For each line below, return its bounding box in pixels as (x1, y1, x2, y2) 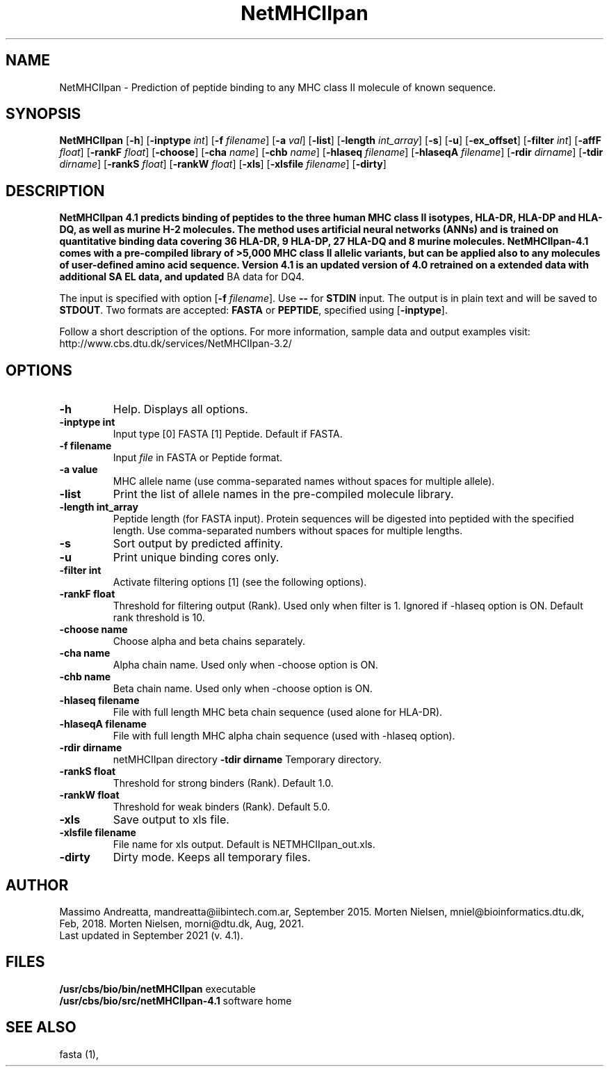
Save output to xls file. (113, 813, 229, 827)
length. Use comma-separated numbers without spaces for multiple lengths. (113, 525, 463, 537)
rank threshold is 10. (113, 611, 205, 624)
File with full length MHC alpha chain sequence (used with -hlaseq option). (113, 730, 455, 742)
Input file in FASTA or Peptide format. (113, 451, 283, 464)
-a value (59, 463, 98, 476)
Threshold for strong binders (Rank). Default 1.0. (113, 777, 334, 790)
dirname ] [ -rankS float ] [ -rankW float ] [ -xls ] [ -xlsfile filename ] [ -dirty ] (59, 158, 387, 170)
